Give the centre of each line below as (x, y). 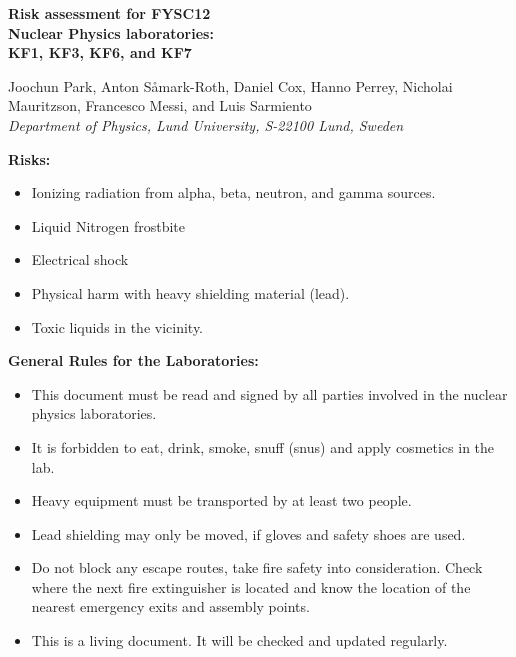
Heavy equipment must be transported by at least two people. (221, 500)
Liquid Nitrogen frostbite (108, 225)
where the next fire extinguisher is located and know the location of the (251, 586)
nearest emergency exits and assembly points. (170, 606)
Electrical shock (80, 259)
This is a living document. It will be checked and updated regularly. (239, 640)
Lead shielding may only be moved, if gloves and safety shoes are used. (248, 533)
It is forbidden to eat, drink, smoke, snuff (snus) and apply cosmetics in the (263, 446)
